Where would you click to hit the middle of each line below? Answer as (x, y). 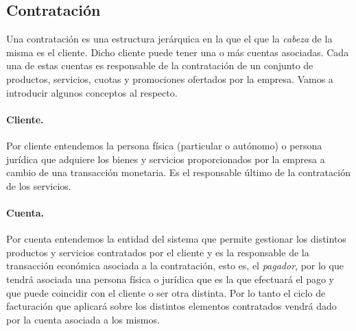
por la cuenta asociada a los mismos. (83, 319)
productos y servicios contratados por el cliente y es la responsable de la (158, 252)
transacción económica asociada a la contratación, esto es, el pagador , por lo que (175, 266)
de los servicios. (39, 185)
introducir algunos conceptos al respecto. (92, 92)
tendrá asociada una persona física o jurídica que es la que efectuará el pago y (170, 279)
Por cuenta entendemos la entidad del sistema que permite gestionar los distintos (176, 239)
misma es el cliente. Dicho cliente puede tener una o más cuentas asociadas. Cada (178, 52)
